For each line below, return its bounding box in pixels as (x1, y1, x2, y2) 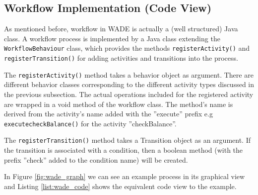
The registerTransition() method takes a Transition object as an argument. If (4, 135, 251, 145)
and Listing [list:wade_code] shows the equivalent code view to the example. (4, 181, 237, 191)
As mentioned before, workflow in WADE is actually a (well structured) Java (4, 23, 238, 34)
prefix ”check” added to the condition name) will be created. (4, 154, 188, 165)
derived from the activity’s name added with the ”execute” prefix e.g (4, 108, 213, 119)
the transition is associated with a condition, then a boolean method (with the (4, 145, 243, 155)
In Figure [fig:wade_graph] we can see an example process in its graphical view (4, 171, 245, 182)
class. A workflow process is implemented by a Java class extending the (4, 33, 220, 43)
